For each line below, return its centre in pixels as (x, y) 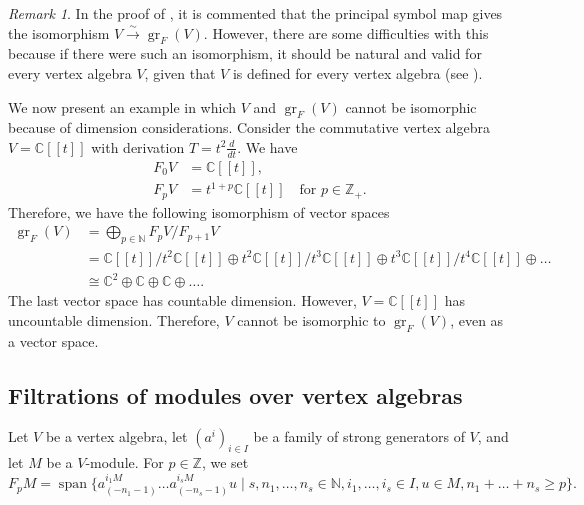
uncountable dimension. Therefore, (114, 319)
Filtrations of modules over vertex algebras (235, 394)
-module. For (124, 462)
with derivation (138, 146)
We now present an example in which (122, 106)
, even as (477, 319)
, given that (180, 72)
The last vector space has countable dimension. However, (182, 300)
